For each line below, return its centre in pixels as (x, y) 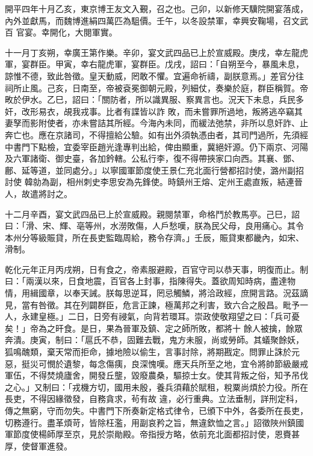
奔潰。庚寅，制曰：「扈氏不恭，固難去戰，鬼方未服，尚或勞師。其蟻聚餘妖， (154, 340)
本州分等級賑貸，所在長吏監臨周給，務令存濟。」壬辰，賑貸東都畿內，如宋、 (154, 237)
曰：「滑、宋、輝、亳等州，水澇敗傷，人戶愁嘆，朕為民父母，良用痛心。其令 (154, 226)
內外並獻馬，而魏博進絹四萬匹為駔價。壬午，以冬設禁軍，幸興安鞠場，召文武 (156, 20)
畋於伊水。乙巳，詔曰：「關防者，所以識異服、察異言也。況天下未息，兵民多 (154, 99)
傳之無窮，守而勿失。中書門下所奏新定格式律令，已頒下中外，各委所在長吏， (156, 410)
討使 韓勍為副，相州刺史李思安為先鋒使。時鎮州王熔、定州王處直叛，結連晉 (154, 182)
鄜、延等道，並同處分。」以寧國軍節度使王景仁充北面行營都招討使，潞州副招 (154, 170)
